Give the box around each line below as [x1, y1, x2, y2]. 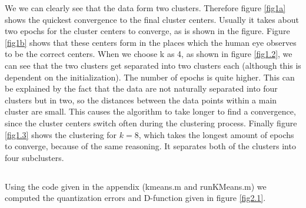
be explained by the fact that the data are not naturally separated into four [5, 82, 278, 95]
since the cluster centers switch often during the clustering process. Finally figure [5, 116, 297, 129]
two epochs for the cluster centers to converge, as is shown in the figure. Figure [5, 25, 290, 37]
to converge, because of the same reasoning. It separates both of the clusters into [5, 140, 296, 152]
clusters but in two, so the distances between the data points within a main [5, 93, 277, 106]
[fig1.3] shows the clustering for [5, 128, 117, 140]
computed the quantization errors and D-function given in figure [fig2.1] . [5, 192, 266, 204]
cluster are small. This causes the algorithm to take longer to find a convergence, [5, 105, 296, 118]
